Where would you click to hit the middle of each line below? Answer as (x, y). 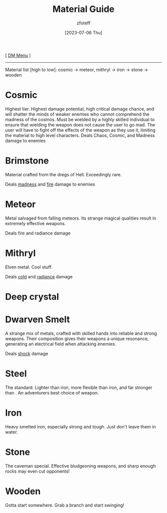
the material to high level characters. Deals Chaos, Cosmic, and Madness (80, 135)
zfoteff (83, 23)
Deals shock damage (27, 353)
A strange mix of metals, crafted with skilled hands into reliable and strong (81, 333)
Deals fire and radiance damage (38, 233)
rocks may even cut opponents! (38, 471)
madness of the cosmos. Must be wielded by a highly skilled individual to (80, 119)
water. (12, 432)
